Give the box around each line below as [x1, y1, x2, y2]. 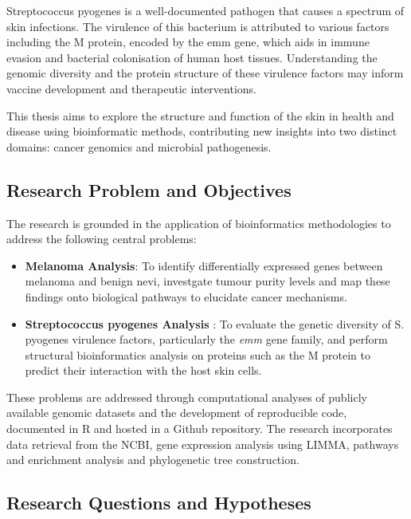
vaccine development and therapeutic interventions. [6, 80, 256, 96]
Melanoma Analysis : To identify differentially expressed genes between [25, 257, 383, 273]
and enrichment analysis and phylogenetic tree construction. [6, 451, 299, 468]
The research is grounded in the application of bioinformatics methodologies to [6, 214, 391, 231]
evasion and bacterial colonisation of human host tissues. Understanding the [6, 49, 378, 65]
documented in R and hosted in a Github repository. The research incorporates [6, 420, 393, 437]
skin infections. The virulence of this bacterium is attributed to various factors [6, 18, 389, 34]
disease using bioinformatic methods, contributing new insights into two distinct [6, 123, 397, 140]
